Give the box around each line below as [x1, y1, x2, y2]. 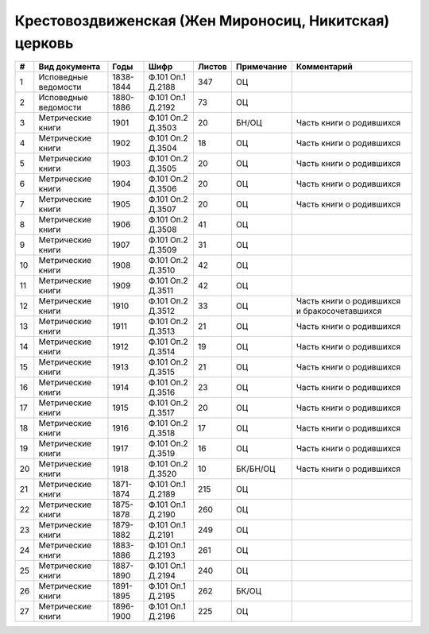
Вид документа [38, 61, 101, 72]
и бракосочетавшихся [296, 306, 382, 317]
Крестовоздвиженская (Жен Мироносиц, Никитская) [14, 12, 389, 29]
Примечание [235, 61, 288, 72]
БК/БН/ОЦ [235, 463, 276, 474]
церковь [14, 34, 74, 52]
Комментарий [296, 61, 354, 72]
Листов [197, 61, 228, 72]
